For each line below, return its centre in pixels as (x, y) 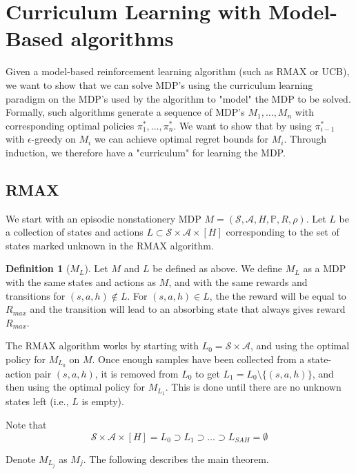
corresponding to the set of (283, 232)
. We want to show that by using (243, 125)
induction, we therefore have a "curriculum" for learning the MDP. (146, 152)
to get (208, 373)
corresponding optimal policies (70, 125)
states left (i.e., (37, 401)
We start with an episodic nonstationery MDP (103, 218)
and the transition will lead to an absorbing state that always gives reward (188, 309)
